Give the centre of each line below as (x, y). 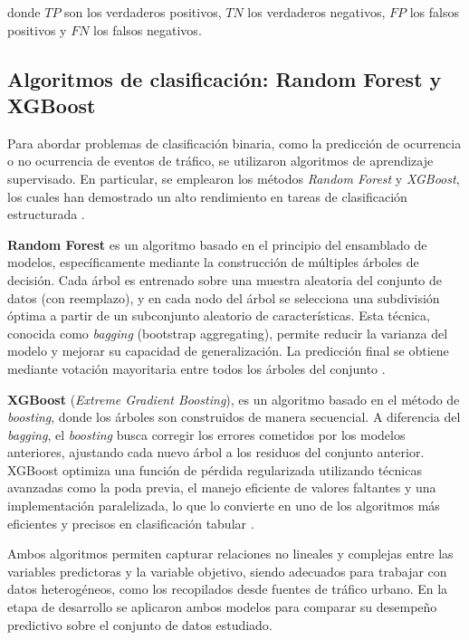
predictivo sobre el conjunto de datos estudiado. (140, 624)
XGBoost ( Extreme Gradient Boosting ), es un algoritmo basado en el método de (234, 399)
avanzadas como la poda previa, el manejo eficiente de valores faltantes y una (222, 487)
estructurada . (46, 214)
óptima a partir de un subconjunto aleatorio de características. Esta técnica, (219, 315)
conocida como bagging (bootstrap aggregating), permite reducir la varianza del (228, 333)
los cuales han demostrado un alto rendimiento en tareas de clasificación (207, 196)
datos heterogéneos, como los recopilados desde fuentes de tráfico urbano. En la (228, 589)
